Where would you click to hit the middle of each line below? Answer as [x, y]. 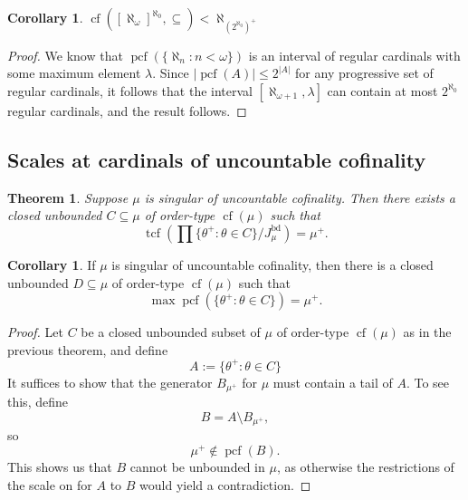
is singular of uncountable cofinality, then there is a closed [272, 264]
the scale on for [50, 484]
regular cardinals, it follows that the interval [130, 90]
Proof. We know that [65, 55]
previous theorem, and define [88, 349]
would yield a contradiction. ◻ [225, 484]
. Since [171, 73]
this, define [38, 402]
